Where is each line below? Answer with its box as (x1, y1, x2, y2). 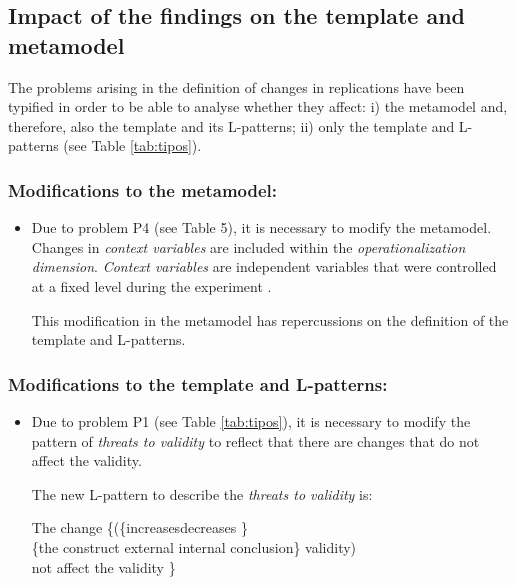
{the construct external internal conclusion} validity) (31, 536, 357, 557)
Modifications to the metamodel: (8, 177, 278, 202)
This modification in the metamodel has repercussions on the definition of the (31, 309, 509, 330)
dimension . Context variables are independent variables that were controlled (31, 256, 497, 277)
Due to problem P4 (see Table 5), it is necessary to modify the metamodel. (31, 217, 492, 238)
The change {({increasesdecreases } (31, 517, 248, 538)
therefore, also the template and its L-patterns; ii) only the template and (8, 115, 455, 136)
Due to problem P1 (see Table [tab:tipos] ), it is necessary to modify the (31, 410, 471, 431)
